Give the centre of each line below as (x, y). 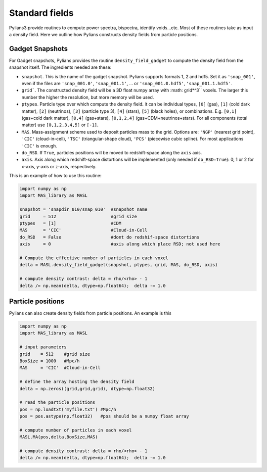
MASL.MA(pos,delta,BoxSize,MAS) (59, 437)
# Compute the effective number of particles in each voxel (94, 258)
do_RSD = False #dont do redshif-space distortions (110, 237)
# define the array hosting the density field (77, 382)
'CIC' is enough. (39, 145)
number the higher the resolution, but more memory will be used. (88, 97)
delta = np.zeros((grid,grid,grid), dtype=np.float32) (87, 389)
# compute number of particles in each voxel (76, 430)
